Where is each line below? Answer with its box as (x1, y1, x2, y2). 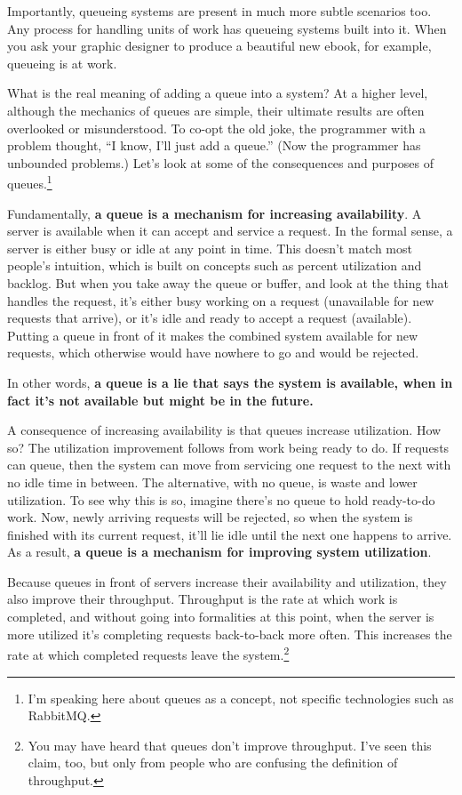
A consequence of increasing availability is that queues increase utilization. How (7, 421, 442, 439)
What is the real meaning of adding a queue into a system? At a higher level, (7, 84, 428, 102)
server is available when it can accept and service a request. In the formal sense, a (7, 221, 453, 240)
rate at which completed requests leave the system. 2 (7, 643, 290, 663)
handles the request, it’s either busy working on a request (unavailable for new (7, 291, 434, 309)
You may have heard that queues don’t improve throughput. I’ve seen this (28, 735, 432, 754)
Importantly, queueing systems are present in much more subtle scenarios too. (7, 2, 432, 20)
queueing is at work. (7, 53, 117, 72)
